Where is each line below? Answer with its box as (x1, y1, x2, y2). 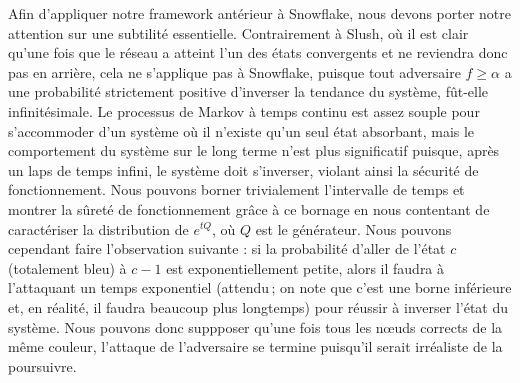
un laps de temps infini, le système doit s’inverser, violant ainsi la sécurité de (8, 159, 479, 180)
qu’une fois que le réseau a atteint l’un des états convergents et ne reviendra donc (8, 42, 508, 63)
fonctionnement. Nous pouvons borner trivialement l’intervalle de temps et (8, 179, 465, 200)
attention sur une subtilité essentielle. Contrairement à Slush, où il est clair (8, 22, 469, 43)
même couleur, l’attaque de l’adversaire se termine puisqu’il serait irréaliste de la (8, 336, 503, 357)
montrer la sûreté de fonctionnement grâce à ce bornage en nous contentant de (8, 198, 490, 219)
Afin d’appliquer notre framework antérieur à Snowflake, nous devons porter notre (8, 3, 512, 23)
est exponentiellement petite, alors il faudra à (166, 257, 445, 278)
